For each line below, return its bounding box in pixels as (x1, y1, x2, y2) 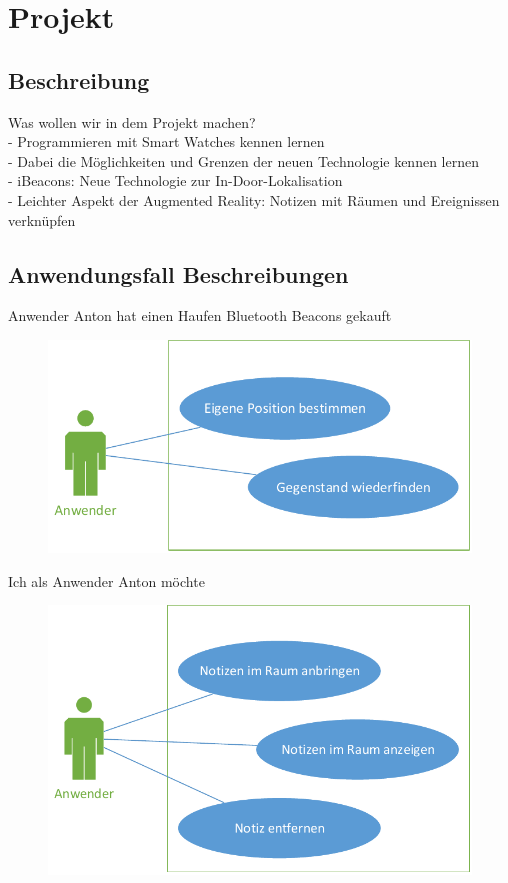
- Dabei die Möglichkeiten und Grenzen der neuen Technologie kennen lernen (8, 150, 479, 171)
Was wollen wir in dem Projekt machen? (8, 111, 256, 132)
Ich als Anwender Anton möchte (8, 570, 205, 591)
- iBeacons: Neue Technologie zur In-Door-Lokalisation (8, 170, 343, 191)
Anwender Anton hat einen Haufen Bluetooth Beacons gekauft (8, 305, 392, 326)
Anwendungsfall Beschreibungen (8, 258, 349, 289)
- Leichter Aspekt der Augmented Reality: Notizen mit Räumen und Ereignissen (8, 189, 500, 210)
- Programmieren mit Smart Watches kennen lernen (8, 131, 325, 152)
